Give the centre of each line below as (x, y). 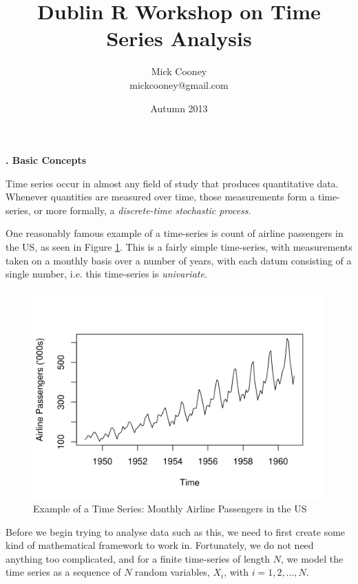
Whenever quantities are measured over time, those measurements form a (160, 197)
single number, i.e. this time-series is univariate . (106, 274)
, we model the (312, 558)
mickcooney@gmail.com (179, 84)
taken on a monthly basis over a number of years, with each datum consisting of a (179, 260)
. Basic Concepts (46, 160)
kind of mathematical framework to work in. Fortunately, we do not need (160, 545)
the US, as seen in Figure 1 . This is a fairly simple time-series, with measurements (179, 247)
